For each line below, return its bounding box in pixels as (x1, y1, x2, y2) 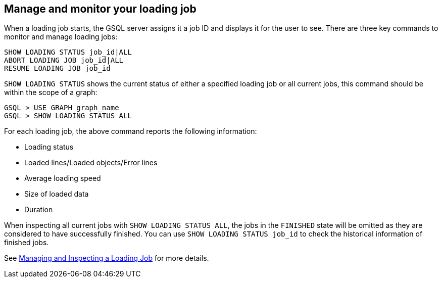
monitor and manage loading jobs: (4, 32, 118, 41)
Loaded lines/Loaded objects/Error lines (24, 158, 158, 167)
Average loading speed (24, 174, 101, 183)
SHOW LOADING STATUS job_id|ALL (4, 48, 132, 57)
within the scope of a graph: (4, 88, 97, 97)
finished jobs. (4, 238, 49, 247)
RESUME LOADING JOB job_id (4, 64, 111, 73)
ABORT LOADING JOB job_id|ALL (4, 56, 124, 65)
